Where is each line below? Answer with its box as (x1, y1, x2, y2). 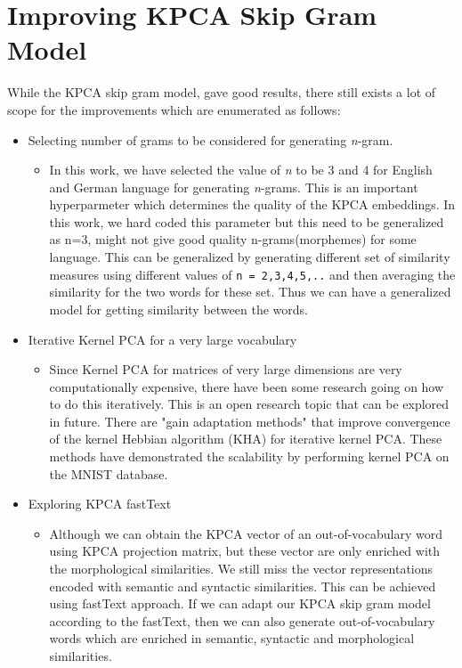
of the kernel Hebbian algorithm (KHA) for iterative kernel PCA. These (49, 429, 442, 448)
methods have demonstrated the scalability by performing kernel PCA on (49, 447, 450, 466)
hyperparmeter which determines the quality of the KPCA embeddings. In (49, 195, 456, 214)
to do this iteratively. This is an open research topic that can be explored (49, 395, 450, 413)
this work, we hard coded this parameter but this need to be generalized (49, 212, 444, 231)
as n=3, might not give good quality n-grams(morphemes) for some (49, 230, 417, 248)
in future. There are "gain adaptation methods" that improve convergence (49, 411, 450, 430)
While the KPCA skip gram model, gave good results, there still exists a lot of (7, 83, 436, 102)
